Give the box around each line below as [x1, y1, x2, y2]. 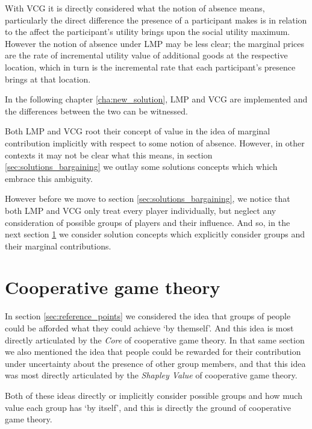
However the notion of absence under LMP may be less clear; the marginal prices [5, 37, 305, 49]
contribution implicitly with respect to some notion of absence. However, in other [5, 136, 305, 149]
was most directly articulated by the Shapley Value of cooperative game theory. [5, 369, 298, 381]
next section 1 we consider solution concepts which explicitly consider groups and [5, 228, 305, 240]
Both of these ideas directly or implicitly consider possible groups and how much [5, 389, 302, 401]
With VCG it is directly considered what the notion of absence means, [5, 2, 265, 14]
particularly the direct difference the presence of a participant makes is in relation [5, 13, 307, 26]
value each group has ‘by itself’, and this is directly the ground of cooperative [5, 401, 291, 413]
